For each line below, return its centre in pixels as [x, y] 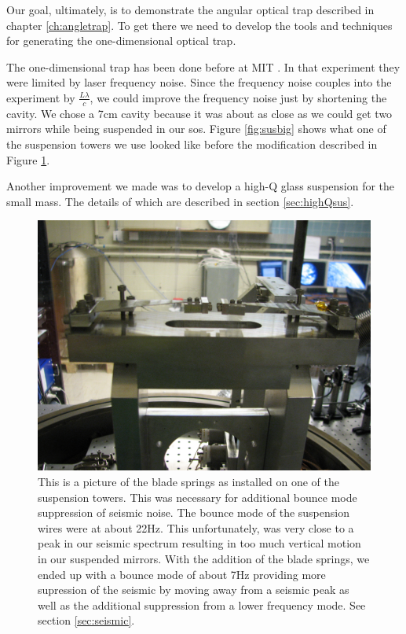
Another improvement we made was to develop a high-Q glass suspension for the [201, 186]
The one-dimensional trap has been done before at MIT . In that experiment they [203, 66]
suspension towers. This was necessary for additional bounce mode [198, 497]
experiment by [41, 97]
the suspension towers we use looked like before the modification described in [192, 144]
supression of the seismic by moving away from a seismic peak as [194, 590]
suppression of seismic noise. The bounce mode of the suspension [194, 512]
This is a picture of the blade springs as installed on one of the [188, 481]
